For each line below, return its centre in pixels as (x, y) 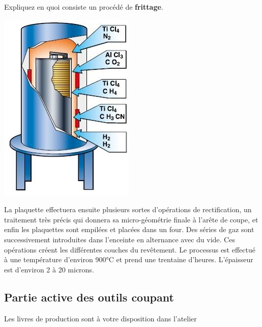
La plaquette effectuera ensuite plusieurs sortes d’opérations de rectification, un (128, 209)
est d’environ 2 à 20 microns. (49, 269)
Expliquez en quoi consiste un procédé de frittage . (84, 7)
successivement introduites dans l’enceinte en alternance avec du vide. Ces (120, 239)
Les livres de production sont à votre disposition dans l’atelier (100, 318)
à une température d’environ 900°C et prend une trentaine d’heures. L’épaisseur (129, 259)
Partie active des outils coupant (89, 297)
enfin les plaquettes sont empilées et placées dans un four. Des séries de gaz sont (129, 229)
